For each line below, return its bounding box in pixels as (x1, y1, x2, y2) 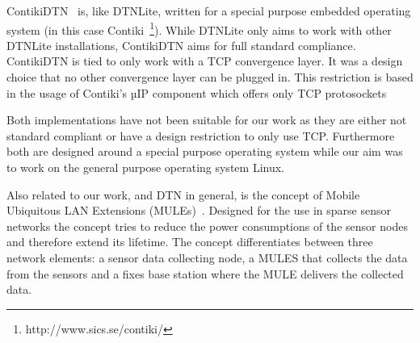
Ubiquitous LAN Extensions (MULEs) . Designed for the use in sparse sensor (6, 202, 391, 219)
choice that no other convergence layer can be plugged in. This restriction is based (6, 69, 414, 86)
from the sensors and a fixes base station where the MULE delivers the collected (6, 265, 404, 282)
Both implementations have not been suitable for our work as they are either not (6, 111, 407, 128)
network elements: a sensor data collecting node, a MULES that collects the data (6, 249, 408, 266)
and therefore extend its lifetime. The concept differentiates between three (6, 233, 373, 250)
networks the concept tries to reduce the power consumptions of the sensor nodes (6, 217, 408, 234)
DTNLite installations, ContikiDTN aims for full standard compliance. (6, 36, 356, 53)
